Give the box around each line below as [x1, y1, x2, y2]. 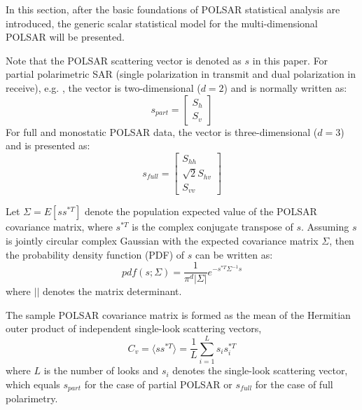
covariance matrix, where [6, 219, 113, 234]
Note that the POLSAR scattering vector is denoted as [6, 53, 242, 67]
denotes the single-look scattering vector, [172, 363, 348, 378]
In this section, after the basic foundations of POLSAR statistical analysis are [6, 2, 340, 16]
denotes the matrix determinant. [42, 284, 182, 299]
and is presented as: [6, 138, 90, 153]
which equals [6, 376, 60, 391]
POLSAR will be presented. [6, 29, 125, 44]
